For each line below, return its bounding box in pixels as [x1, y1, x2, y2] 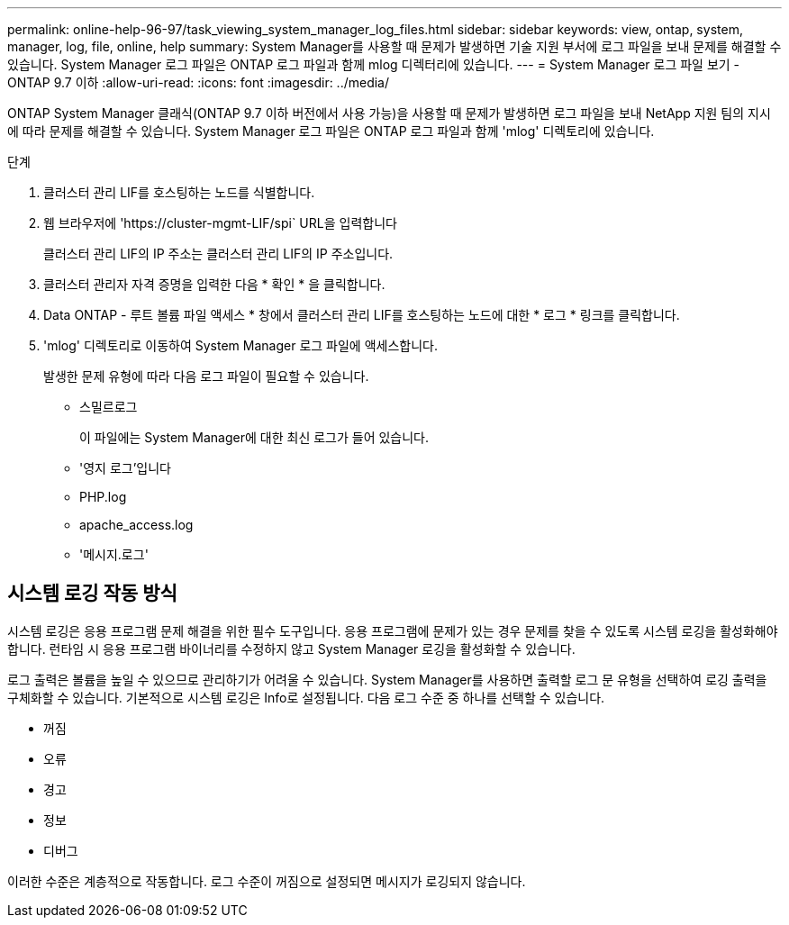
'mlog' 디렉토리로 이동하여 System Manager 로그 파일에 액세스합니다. [43, 338, 438, 353]
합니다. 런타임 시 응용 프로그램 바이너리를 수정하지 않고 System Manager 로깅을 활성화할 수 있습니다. [7, 640, 576, 657]
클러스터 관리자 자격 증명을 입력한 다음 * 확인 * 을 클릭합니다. [43, 277, 385, 292]
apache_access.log [79, 517, 194, 532]
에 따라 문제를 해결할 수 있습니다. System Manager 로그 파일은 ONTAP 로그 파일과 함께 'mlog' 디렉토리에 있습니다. [7, 123, 655, 139]
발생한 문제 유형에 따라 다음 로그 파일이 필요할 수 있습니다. [43, 368, 369, 384]
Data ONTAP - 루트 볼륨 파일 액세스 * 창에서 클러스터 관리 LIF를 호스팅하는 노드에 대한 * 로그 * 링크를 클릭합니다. [43, 307, 680, 322]
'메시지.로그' [79, 547, 149, 562]
